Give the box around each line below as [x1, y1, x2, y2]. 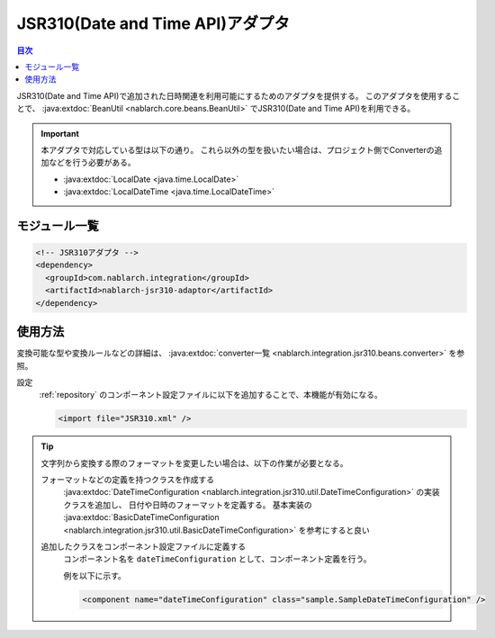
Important [40, 128, 80, 139]
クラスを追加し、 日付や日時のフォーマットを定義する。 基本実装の [63, 499, 312, 510]
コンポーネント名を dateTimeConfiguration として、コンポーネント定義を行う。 [63, 553, 372, 564]
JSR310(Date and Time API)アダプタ [16, 13, 291, 33]
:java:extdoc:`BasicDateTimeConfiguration [63, 512, 220, 523]
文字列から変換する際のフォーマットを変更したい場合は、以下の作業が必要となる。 [40, 457, 348, 468]
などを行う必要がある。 [48, 157, 136, 168]
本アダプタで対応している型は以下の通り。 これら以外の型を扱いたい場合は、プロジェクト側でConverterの [40, 144, 436, 155]
